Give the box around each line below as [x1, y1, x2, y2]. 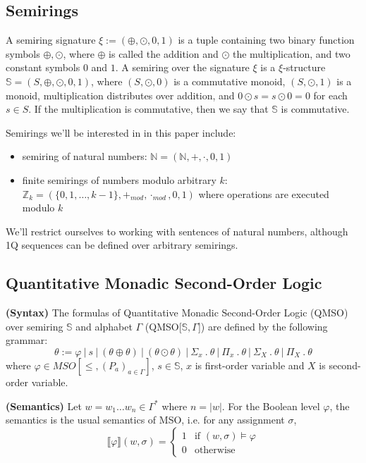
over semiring [6, 319, 63, 333]
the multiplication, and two [232, 46, 350, 61]
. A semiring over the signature [115, 60, 250, 75]
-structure [283, 60, 326, 75]
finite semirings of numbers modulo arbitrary [22, 172, 216, 187]
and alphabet [75, 319, 133, 333]
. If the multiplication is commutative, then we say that [28, 101, 269, 116]
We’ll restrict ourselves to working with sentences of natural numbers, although [6, 223, 348, 238]
